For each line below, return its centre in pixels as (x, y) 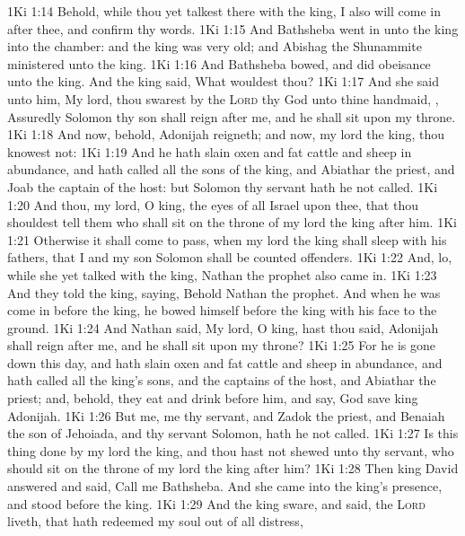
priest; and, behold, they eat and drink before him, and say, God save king (213, 398)
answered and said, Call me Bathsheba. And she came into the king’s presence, (225, 486)
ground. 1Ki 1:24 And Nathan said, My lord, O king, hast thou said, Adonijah (223, 327)
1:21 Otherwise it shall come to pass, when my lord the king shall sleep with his (227, 239)
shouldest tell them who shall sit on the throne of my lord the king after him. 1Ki (232, 222)
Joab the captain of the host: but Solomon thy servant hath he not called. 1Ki (223, 186)
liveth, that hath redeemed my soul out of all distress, (155, 521)
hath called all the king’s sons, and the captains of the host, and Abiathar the (222, 380)
